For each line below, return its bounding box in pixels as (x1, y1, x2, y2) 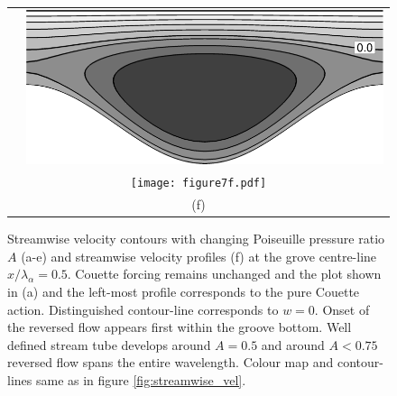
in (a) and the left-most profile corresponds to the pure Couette (7, 282, 360, 301)
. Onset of (314, 299, 370, 318)
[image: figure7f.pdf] (130, 177, 267, 190)
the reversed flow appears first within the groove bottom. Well (7, 318, 352, 336)
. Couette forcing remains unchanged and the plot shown (67, 264, 382, 283)
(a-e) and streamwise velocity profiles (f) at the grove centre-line (21, 246, 377, 265)
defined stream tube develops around (7, 335, 211, 354)
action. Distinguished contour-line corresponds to (7, 299, 279, 318)
